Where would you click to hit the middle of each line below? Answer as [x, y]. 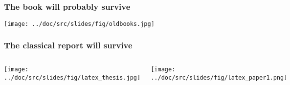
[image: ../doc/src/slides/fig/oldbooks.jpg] [79, 24]
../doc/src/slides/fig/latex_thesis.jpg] [72, 77]
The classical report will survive [68, 45]
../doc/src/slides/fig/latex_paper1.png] [219, 77]
